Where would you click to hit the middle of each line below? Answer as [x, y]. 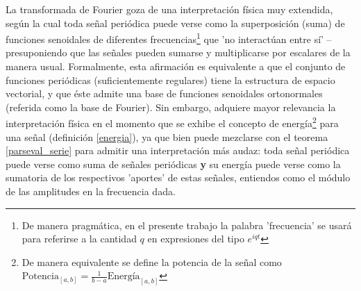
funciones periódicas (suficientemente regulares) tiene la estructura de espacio [170, 80]
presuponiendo [36, 52]
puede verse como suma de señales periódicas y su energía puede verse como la [173, 164]
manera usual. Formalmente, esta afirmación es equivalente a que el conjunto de [176, 66]
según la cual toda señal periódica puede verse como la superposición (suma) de [175, 23]
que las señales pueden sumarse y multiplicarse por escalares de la [210, 52]
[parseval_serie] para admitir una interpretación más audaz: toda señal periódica [178, 150]
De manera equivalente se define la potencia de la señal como [152, 261]
